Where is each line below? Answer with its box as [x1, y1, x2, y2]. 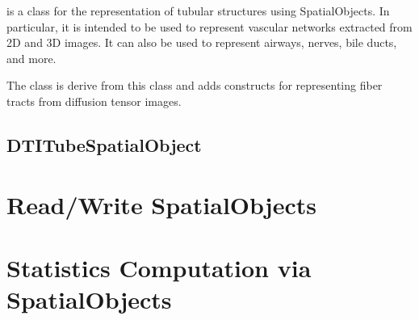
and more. [6, 49, 57, 66]
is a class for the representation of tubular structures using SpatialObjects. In [6, 2, 390, 19]
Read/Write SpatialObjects [6, 187, 316, 221]
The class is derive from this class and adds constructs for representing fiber [6, 77, 383, 94]
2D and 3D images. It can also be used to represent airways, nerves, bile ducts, [6, 34, 397, 51]
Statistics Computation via [6, 251, 312, 284]
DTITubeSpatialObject [6, 132, 202, 157]
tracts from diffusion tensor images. [6, 92, 182, 109]
